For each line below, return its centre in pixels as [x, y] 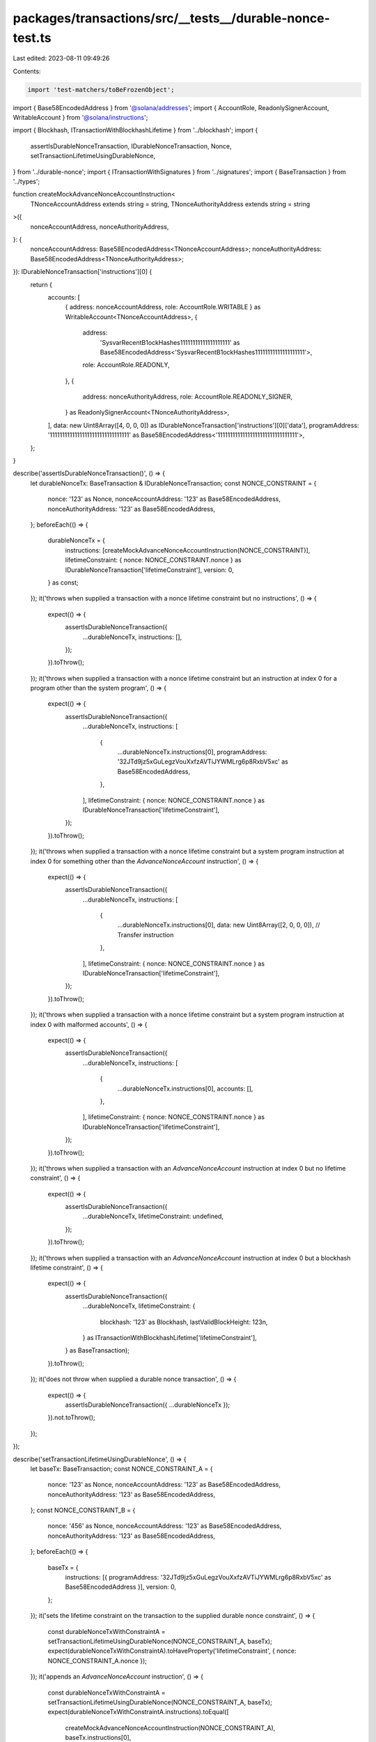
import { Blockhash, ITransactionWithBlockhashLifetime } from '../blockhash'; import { [135, 130]
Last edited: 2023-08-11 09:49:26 [61, 59]
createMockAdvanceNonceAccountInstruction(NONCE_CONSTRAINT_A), [170, 1727]
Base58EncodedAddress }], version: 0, [121, 1587]
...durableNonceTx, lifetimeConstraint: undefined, [153, 1217]
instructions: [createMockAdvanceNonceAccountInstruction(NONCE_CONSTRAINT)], [188, 550]
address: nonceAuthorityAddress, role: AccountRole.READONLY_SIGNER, [187, 396]
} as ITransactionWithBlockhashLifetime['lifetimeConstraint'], [170, 1337]
